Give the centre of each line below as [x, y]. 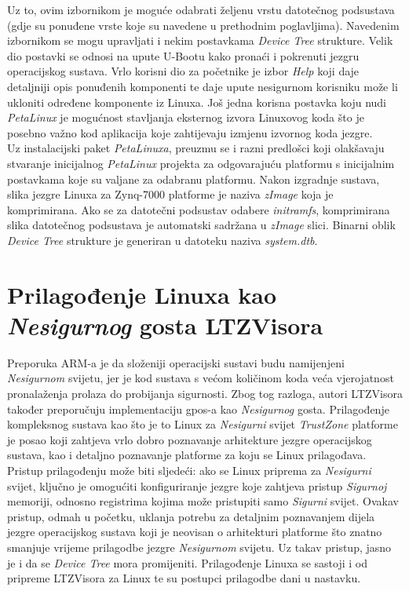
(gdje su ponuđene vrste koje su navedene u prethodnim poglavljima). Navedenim [203, 25]
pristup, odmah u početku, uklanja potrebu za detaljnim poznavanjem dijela [191, 516]
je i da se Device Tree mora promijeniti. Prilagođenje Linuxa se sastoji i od [188, 562]
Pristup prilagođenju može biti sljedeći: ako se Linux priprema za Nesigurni [189, 470]
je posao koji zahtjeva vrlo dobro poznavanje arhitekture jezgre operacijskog [190, 439]
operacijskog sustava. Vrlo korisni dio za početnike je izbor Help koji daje [183, 71]
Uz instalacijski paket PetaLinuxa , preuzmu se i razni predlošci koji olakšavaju [196, 148]
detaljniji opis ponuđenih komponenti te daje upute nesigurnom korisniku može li [203, 86]
